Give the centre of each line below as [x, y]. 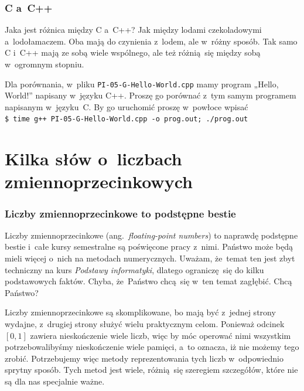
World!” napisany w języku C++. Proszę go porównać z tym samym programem [151, 95]
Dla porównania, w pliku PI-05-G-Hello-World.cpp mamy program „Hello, [142, 84]
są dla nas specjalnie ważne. [55, 381]
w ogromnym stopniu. [45, 64]
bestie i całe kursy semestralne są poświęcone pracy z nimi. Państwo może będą [149, 246]
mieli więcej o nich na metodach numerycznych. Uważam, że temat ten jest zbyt [150, 258]
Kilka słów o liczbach [93, 159]
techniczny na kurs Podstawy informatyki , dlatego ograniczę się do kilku [134, 269]
